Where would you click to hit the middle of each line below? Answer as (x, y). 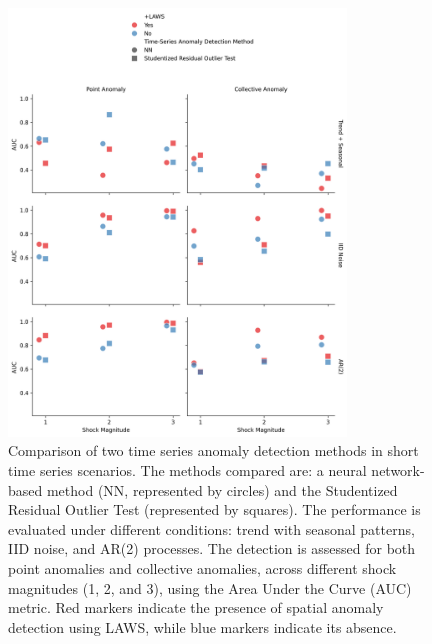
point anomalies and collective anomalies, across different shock (202, 567)
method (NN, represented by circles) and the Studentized (222, 489)
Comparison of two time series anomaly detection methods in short (213, 450)
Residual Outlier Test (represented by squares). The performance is (214, 509)
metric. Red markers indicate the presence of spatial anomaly (196, 607)
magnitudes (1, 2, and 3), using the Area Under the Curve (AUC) (210, 587)
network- (398, 469)
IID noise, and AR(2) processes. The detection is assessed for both (212, 548)
